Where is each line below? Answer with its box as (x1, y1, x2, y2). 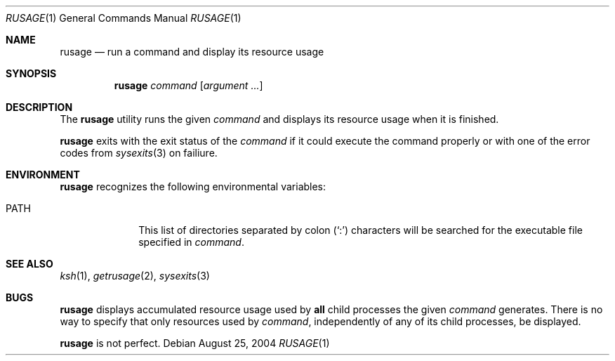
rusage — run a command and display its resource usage (60, 46, 324, 58)
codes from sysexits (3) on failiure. (60, 147, 218, 159)
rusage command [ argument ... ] (114, 79, 263, 91)
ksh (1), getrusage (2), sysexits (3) (60, 270, 210, 282)
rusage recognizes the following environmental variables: (60, 180, 326, 192)
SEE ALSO (6, 258, 53, 270)
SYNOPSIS (6, 67, 57, 79)
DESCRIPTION (6, 101, 73, 113)
